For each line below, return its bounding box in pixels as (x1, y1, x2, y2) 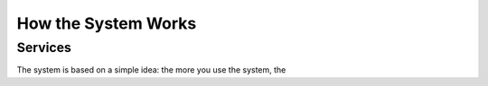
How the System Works (16, 13, 197, 33)
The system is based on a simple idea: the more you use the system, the (16, 64, 286, 75)
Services (16, 39, 72, 56)
